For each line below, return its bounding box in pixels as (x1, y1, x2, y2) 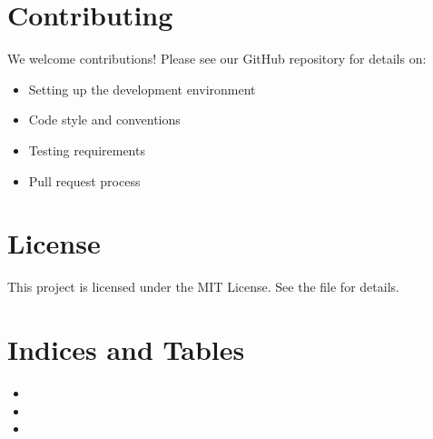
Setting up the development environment (28, 79, 256, 98)
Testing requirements (28, 140, 145, 159)
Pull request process (28, 171, 141, 190)
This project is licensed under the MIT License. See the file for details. (7, 277, 399, 296)
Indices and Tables (7, 331, 245, 367)
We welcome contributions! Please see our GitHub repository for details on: (7, 49, 427, 68)
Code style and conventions (28, 110, 181, 129)
